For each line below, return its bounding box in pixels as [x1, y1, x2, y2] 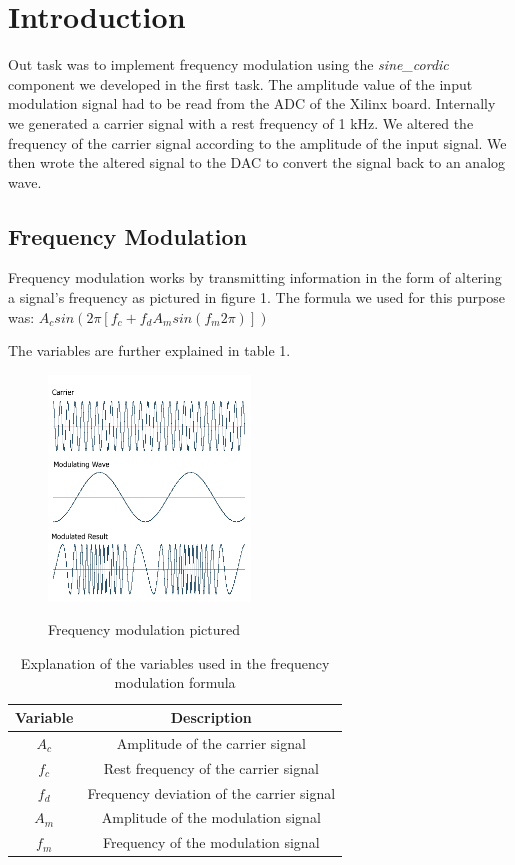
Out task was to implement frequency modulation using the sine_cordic [8, 54, 449, 75]
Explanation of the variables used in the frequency [20, 652, 330, 673]
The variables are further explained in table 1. [8, 340, 291, 361]
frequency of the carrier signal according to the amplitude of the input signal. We [8, 132, 507, 153]
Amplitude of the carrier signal [116, 732, 306, 753]
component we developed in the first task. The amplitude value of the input [8, 73, 473, 94]
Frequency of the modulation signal [102, 832, 320, 853]
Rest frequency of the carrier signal [103, 757, 319, 778]
